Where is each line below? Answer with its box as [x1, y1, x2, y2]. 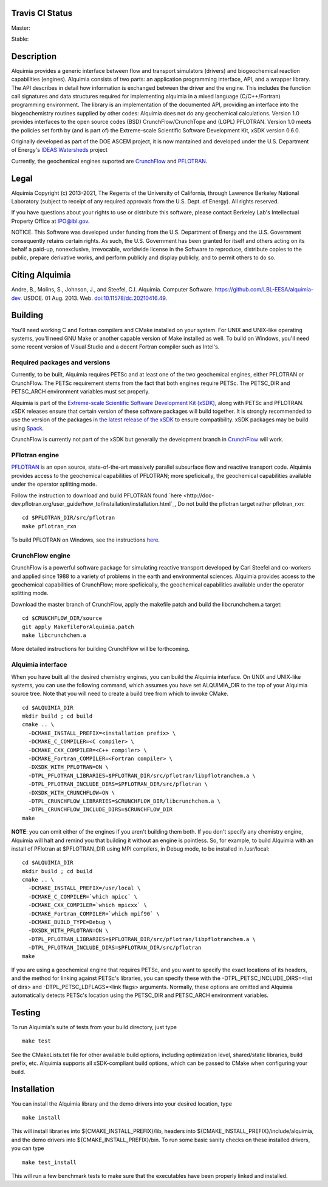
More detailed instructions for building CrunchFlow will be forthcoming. [11, 645, 190, 653]
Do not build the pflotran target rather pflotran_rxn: [177, 500, 305, 507]
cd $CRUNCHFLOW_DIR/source [22, 615, 103, 622]
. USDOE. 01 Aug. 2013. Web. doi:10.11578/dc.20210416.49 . [20, 294, 168, 302]
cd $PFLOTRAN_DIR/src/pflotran [22, 514, 115, 522]
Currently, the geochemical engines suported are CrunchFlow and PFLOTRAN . [11, 157, 208, 165]
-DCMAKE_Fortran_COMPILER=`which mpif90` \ [28, 910, 160, 917]
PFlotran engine [11, 451, 60, 459]
